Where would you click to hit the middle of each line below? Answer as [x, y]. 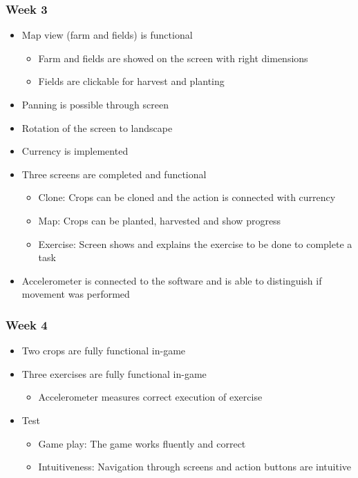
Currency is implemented [75, 151]
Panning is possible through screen [95, 104]
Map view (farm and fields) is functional [107, 35]
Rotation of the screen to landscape [97, 127]
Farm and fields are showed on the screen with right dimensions [173, 58]
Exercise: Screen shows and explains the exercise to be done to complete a [195, 243]
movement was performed [76, 294]
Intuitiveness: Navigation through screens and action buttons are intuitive [195, 467]
